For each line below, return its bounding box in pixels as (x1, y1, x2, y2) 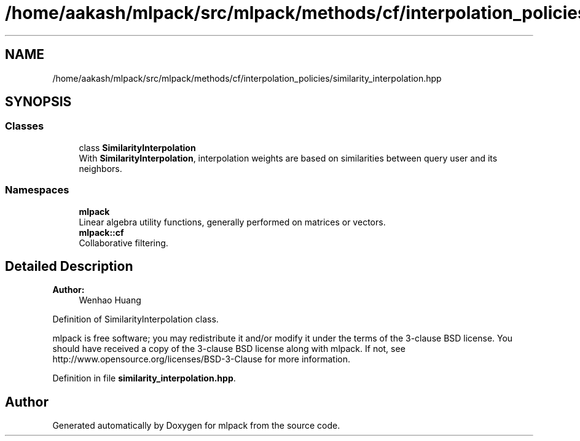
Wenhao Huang (79, 295, 141, 306)
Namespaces (5, 184, 69, 197)
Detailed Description (5, 258, 133, 274)
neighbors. (79, 163, 122, 174)
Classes (5, 120, 44, 133)
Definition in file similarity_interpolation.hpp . (52, 373, 236, 384)
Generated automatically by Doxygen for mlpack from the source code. (52, 420, 340, 431)
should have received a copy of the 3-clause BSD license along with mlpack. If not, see (52, 343, 406, 354)
